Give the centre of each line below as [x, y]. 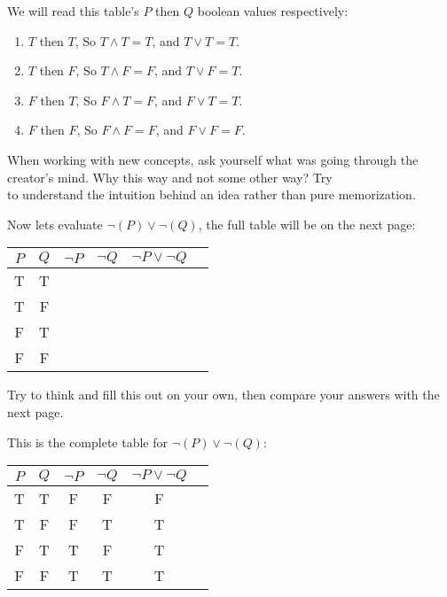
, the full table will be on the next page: [307, 224]
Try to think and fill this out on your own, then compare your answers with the [223, 395]
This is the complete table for [88, 442]
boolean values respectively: [273, 11]
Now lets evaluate [55, 224]
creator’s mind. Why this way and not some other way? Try [170, 177]
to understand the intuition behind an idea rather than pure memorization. [212, 194]
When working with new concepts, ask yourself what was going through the [213, 159]
